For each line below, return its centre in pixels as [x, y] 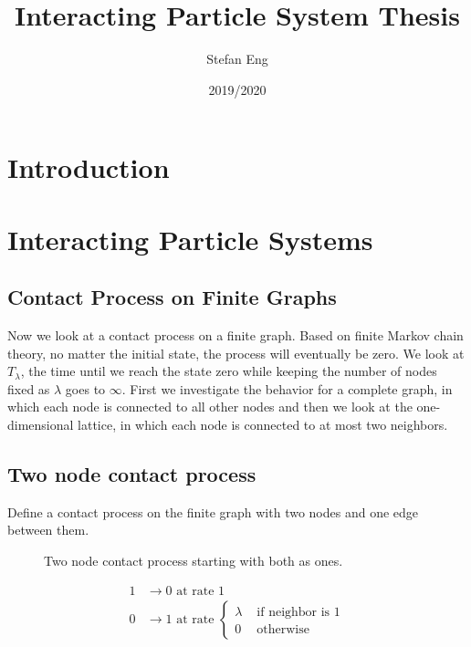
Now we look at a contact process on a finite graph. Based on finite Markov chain [235, 335]
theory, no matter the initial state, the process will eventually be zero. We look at [236, 353]
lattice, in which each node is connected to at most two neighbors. [263, 425]
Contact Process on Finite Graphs [172, 297]
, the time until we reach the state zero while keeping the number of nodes [229, 371]
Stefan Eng [237, 59]
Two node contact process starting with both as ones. [194, 561]
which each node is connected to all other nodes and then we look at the [210, 407]
